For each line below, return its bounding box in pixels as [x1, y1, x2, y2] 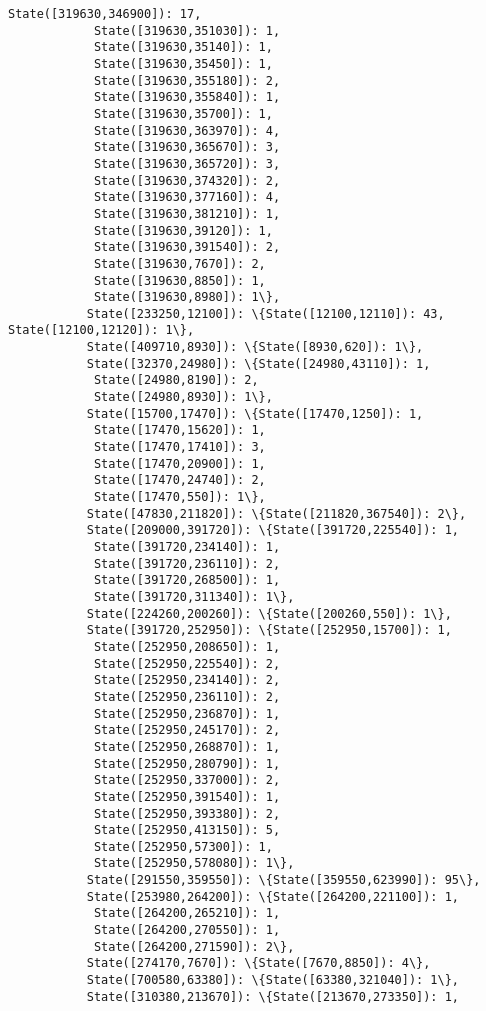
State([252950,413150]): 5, [93, 823, 281, 838]
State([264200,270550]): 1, [93, 923, 281, 938]
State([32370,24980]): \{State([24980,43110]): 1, [86, 356, 431, 371]
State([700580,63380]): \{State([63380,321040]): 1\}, [86, 973, 460, 988]
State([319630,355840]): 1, [93, 90, 281, 105]
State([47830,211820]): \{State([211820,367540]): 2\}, [86, 506, 467, 521]
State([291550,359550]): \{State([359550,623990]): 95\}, [86, 873, 481, 888]
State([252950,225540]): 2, [93, 656, 281, 671]
